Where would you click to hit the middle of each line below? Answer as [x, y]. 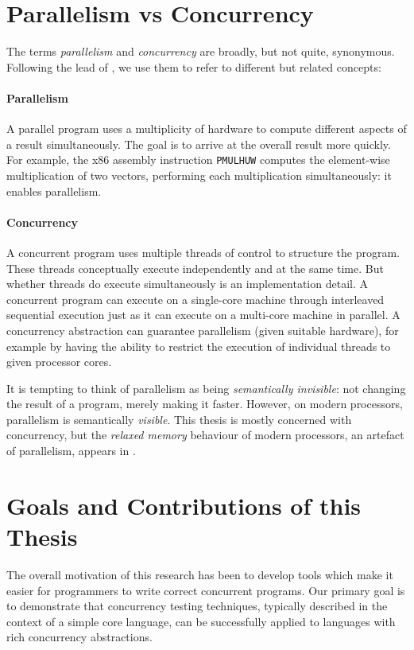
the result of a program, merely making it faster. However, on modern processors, [205, 404]
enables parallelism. [54, 191]
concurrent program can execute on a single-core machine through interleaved [195, 299]
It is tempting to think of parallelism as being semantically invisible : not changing [206, 388]
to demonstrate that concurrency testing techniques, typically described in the [197, 606]
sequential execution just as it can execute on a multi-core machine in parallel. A [203, 315]
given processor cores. [59, 362]
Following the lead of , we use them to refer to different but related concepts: [194, 66]
